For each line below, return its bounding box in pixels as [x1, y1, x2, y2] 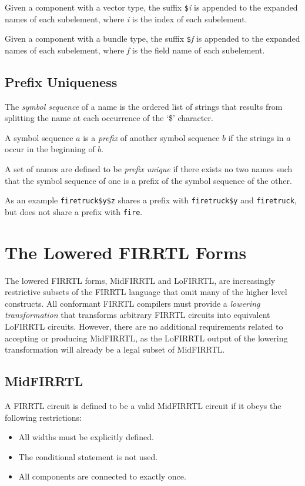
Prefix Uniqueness [5, 72, 118, 91]
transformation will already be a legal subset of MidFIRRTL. [5, 343, 225, 356]
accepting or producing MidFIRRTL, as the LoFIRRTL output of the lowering [5, 331, 288, 344]
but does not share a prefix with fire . [5, 205, 143, 217]
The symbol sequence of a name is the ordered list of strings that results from [5, 100, 283, 112]
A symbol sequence [5, 131, 73, 143]
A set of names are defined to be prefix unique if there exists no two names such [5, 163, 293, 175]
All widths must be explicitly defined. [18, 431, 154, 443]
